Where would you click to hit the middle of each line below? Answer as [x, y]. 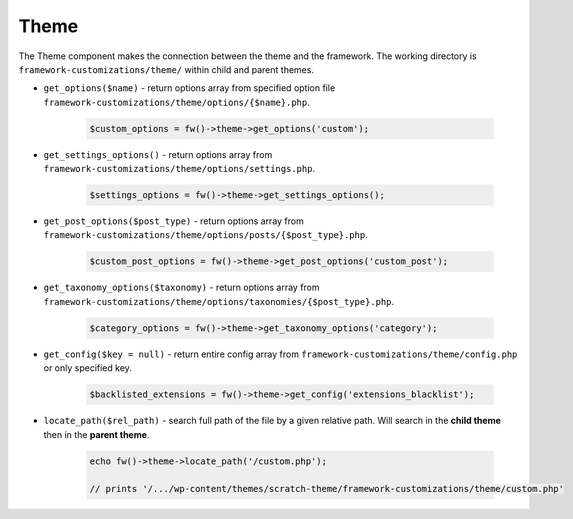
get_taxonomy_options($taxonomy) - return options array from [181, 287]
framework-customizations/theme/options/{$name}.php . [176, 102]
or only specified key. [87, 368]
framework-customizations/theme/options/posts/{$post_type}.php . [206, 235]
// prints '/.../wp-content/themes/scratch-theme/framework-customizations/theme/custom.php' [327, 489]
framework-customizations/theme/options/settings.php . [179, 169]
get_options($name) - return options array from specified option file [189, 88]
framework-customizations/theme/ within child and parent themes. [166, 69]
